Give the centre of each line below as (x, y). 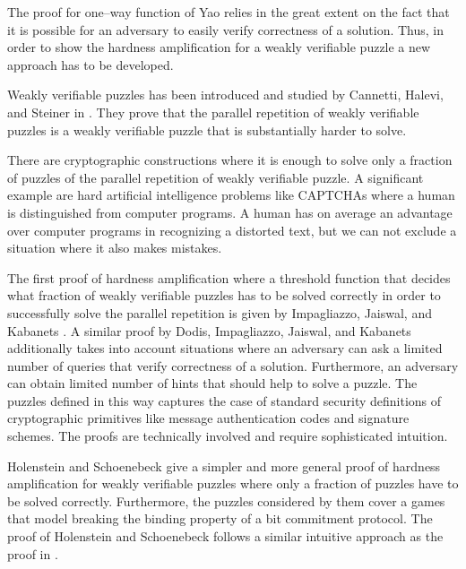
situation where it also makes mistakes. (115, 248)
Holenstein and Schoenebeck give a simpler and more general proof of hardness (224, 466)
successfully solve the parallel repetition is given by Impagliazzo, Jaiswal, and (220, 312)
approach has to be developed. (91, 64)
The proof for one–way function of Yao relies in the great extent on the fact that (229, 12)
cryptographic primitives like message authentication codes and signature (208, 418)
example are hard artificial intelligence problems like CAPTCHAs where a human (231, 195)
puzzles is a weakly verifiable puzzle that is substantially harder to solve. (207, 129)
